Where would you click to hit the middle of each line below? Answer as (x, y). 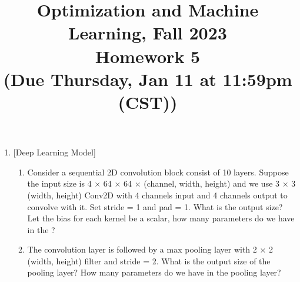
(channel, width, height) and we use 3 (212, 183)
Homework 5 (148, 56)
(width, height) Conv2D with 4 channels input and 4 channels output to (157, 195)
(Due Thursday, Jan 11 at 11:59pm (148, 79)
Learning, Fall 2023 (148, 33)
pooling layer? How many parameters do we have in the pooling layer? (154, 272)
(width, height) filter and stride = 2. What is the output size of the (149, 261)
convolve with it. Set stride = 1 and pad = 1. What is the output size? (155, 206)
